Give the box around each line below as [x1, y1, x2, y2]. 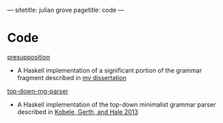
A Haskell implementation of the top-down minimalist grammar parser [17, 100, 216, 108]
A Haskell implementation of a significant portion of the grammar [17, 66, 202, 75]
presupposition [7, 53, 51, 61]
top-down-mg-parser [7, 86, 69, 95]
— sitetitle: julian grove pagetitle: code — [7, 6, 125, 14]
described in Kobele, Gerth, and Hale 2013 [17, 107, 139, 116]
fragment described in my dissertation [17, 73, 127, 82]
